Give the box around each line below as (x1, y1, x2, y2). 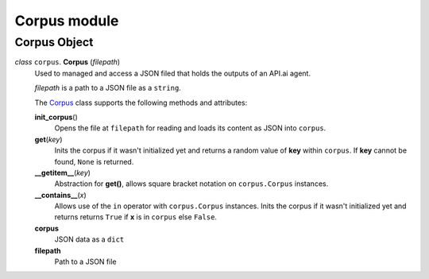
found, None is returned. (54, 157, 134, 166)
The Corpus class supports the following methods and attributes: (34, 98, 248, 107)
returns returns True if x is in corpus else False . (54, 212, 218, 222)
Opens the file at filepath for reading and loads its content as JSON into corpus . (54, 123, 327, 133)
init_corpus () (34, 112, 79, 122)
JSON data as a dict (54, 234, 125, 244)
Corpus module (14, 12, 119, 29)
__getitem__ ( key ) (34, 168, 91, 177)
